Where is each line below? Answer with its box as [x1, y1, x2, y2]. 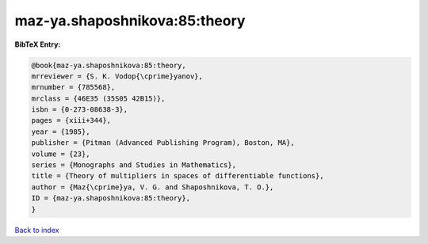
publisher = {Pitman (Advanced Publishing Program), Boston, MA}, [31, 139, 295, 147]
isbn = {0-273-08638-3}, [31, 105, 128, 114]
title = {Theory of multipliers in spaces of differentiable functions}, [31, 171, 324, 181]
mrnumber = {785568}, [31, 83, 116, 92]
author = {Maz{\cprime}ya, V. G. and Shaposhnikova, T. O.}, [31, 182, 274, 192]
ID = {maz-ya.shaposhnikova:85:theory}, [31, 194, 190, 203]
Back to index [14, 225, 59, 234]
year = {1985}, [31, 127, 90, 136]
